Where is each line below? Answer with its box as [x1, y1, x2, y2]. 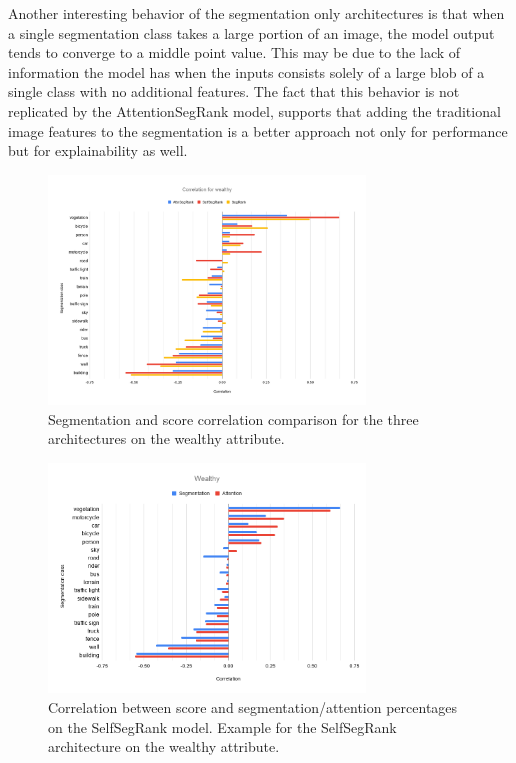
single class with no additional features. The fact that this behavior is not [8, 81, 460, 102]
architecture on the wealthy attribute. [48, 736, 280, 757]
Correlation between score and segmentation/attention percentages [48, 697, 458, 718]
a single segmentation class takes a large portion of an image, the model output [8, 22, 495, 43]
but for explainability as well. [8, 140, 188, 161]
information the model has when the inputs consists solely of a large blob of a [8, 61, 485, 82]
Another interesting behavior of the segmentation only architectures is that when [8, 3, 505, 23]
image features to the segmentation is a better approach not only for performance [8, 120, 508, 141]
